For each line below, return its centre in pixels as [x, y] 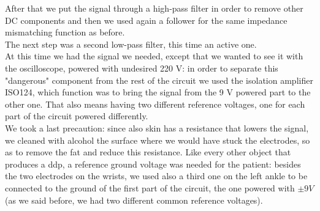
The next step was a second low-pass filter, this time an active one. [131, 44]
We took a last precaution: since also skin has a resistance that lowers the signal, [157, 128]
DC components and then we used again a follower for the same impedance [146, 20]
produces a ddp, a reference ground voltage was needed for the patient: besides [153, 164]
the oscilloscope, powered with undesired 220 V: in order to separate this [142, 68]
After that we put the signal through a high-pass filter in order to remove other [154, 8]
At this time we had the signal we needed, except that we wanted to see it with [154, 56]
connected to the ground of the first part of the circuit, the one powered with [150, 187]
